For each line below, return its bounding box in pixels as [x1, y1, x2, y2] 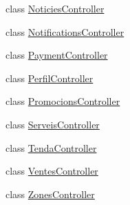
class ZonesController [6, 186, 95, 201]
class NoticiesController [6, 1, 105, 15]
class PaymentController [6, 48, 108, 62]
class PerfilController [6, 70, 94, 85]
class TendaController [6, 140, 97, 155]
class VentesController [6, 164, 98, 178]
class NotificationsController [6, 24, 124, 39]
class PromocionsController [6, 94, 120, 108]
